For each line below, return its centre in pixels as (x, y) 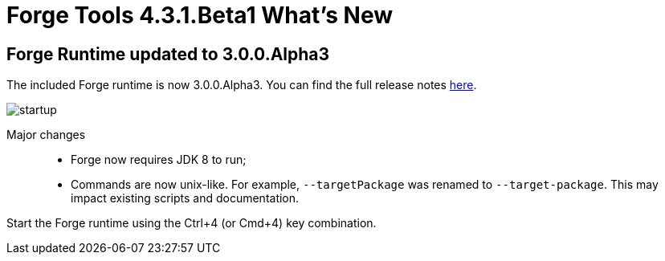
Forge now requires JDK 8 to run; (159, 160)
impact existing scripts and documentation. (185, 198)
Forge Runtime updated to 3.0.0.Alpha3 (168, 54)
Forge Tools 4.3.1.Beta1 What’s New (200, 15)
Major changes (46, 135)
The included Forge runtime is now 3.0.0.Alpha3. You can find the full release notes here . (242, 85)
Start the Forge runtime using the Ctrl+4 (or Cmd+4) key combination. (192, 223)
